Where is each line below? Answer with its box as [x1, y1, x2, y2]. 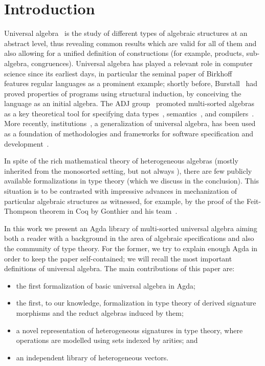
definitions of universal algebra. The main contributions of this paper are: [4, 263, 235, 274]
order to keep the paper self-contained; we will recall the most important [4, 253, 232, 263]
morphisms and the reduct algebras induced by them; [16, 307, 184, 318]
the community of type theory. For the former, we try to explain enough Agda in [4, 243, 258, 253]
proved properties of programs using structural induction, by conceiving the [4, 88, 241, 98]
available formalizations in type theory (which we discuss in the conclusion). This [4, 175, 259, 186]
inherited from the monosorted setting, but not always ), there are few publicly [4, 165, 252, 176]
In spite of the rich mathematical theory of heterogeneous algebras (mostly [4, 155, 238, 166]
